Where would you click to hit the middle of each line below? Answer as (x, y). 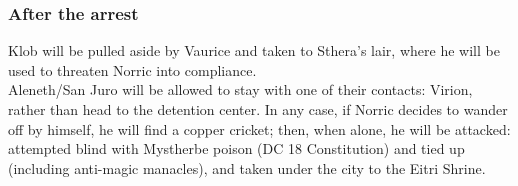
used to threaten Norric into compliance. (132, 69)
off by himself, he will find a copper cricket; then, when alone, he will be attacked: (259, 128)
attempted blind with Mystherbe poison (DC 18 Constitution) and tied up (236, 148)
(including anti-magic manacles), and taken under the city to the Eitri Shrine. (247, 167)
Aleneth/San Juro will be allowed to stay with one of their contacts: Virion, (240, 89)
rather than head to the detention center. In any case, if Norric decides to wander (258, 109)
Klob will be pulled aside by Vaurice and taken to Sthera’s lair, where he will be (254, 50)
